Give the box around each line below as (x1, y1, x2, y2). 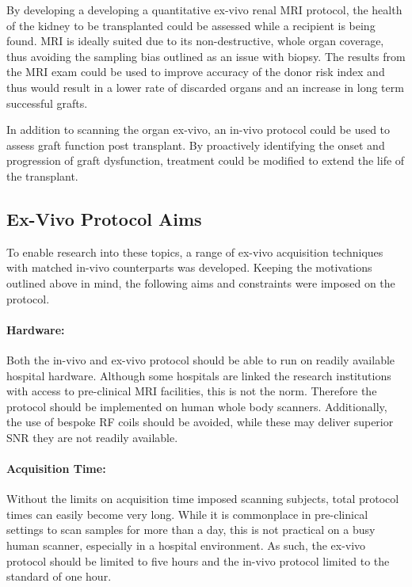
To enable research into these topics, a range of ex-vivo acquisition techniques (6, 243, 383, 260)
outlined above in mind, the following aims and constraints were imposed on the (6, 274, 395, 291)
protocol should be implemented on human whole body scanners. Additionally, (6, 398, 387, 414)
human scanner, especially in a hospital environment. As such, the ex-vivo (6, 537, 366, 554)
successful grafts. (6, 94, 88, 111)
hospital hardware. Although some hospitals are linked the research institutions (6, 367, 391, 383)
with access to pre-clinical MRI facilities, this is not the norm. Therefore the (6, 383, 377, 399)
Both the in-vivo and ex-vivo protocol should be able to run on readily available (6, 351, 395, 368)
